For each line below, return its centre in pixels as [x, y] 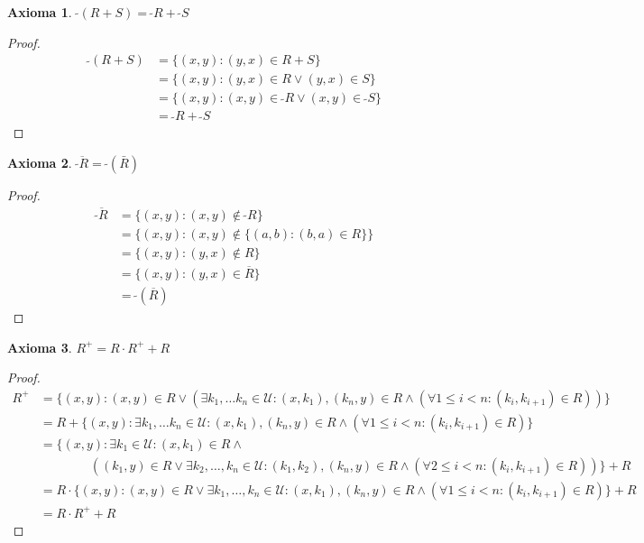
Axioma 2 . [40, 162]
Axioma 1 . [40, 12]
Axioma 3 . [40, 347]
